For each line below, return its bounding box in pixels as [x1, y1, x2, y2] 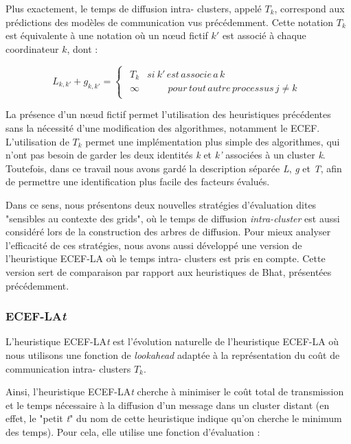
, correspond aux [274, 1, 345, 15]
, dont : [67, 41, 98, 56]
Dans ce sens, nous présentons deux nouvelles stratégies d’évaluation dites [5, 198, 317, 211]
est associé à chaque [222, 28, 306, 43]
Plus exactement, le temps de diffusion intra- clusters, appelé [5, 1, 262, 15]
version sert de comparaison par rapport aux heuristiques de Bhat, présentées [5, 264, 332, 279]
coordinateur [5, 41, 59, 56]
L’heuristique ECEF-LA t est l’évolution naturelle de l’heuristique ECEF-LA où [5, 334, 339, 349]
